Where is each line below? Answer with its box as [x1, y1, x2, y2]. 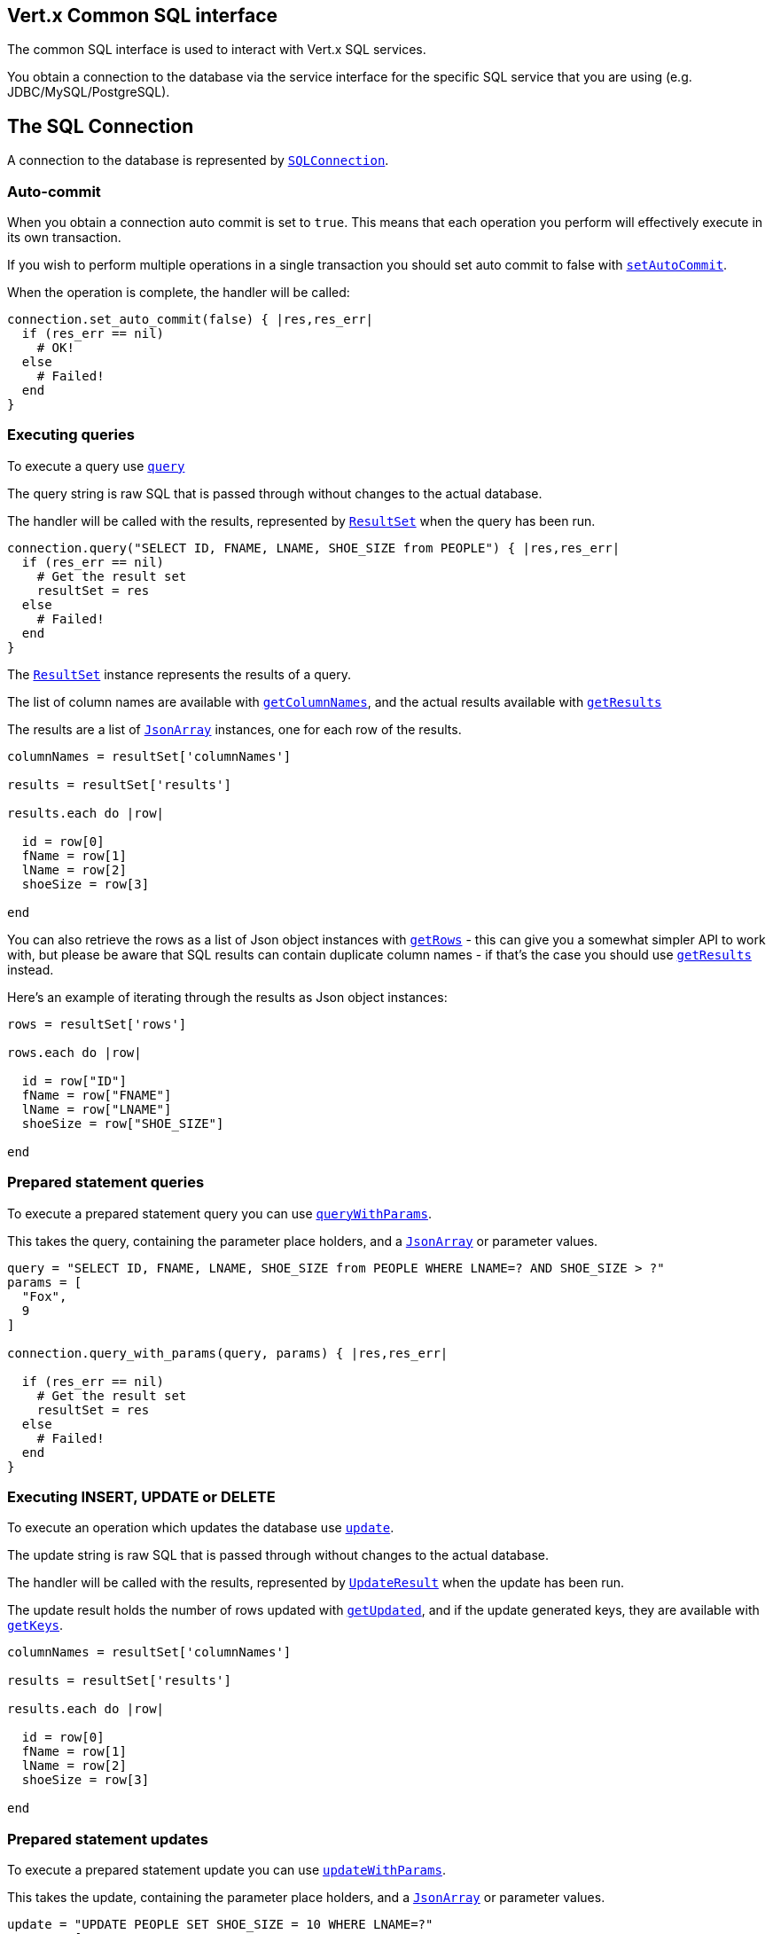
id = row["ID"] [21, 1073, 127, 1088]
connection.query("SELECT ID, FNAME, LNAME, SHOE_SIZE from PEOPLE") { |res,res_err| [7, 540, 621, 555]
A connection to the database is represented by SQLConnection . [7, 153, 389, 168]
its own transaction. [7, 230, 121, 246]
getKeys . [7, 1617, 64, 1633]
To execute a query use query [7, 458, 185, 474]
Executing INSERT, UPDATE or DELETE [7, 1487, 276, 1506]
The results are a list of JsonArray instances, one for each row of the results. [7, 721, 462, 737]
